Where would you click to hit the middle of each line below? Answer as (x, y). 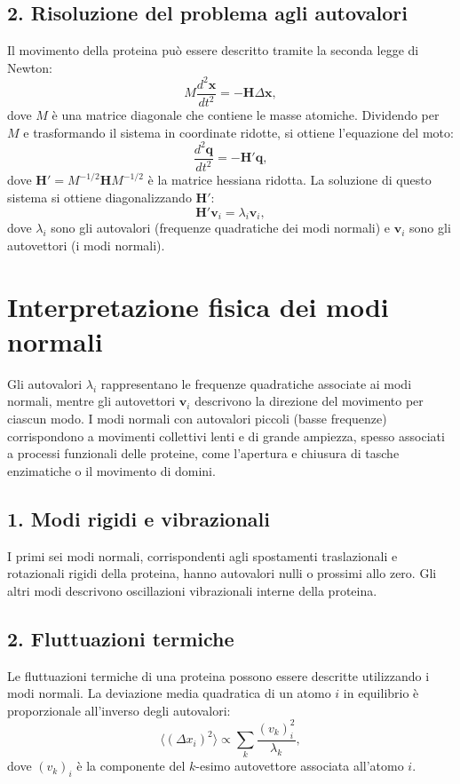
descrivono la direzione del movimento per (309, 401)
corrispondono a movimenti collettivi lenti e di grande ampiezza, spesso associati (226, 436)
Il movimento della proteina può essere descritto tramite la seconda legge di (213, 50)
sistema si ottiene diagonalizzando (99, 197)
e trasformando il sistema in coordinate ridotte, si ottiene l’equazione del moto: (238, 132)
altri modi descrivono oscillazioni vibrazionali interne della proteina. (192, 590)
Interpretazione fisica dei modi (198, 306)
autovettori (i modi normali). (86, 245)
